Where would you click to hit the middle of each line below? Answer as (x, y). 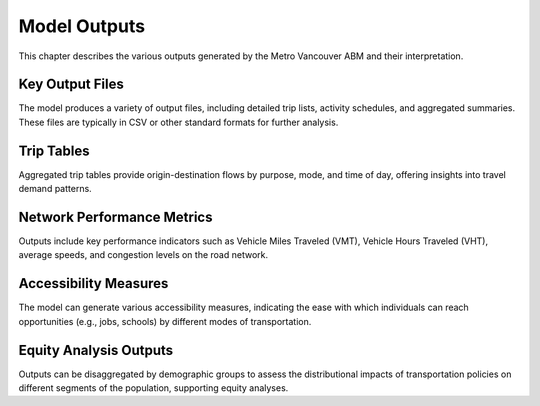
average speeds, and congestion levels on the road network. (143, 255)
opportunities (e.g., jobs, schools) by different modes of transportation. (165, 321)
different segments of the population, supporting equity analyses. (153, 388)
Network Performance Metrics (115, 216)
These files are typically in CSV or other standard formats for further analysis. (178, 122)
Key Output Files (71, 84)
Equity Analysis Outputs (96, 350)
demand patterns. (55, 189)
